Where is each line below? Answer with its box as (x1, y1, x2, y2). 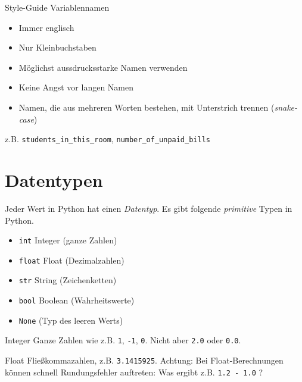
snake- (274, 101, 298, 113)
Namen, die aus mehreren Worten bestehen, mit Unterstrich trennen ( (18, 101, 275, 113)
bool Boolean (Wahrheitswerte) (18, 294, 135, 306)
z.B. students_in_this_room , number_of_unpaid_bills (5, 133, 210, 145)
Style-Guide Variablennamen (5, 1, 110, 13)
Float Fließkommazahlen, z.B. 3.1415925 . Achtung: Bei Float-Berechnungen (5, 354, 284, 367)
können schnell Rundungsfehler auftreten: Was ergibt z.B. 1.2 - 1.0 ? (5, 365, 263, 378)
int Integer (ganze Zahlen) (18, 234, 117, 246)
